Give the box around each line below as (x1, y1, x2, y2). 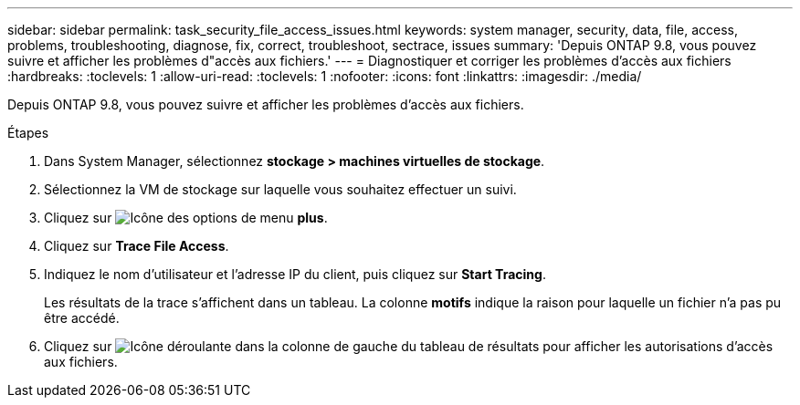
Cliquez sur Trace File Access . (44, 238, 229, 254)
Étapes (7, 125, 49, 140)
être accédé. (44, 310, 120, 326)
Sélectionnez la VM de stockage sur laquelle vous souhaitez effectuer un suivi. (44, 182, 517, 197)
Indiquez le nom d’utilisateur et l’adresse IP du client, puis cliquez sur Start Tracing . (44, 266, 546, 282)
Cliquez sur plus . (44, 210, 328, 225)
